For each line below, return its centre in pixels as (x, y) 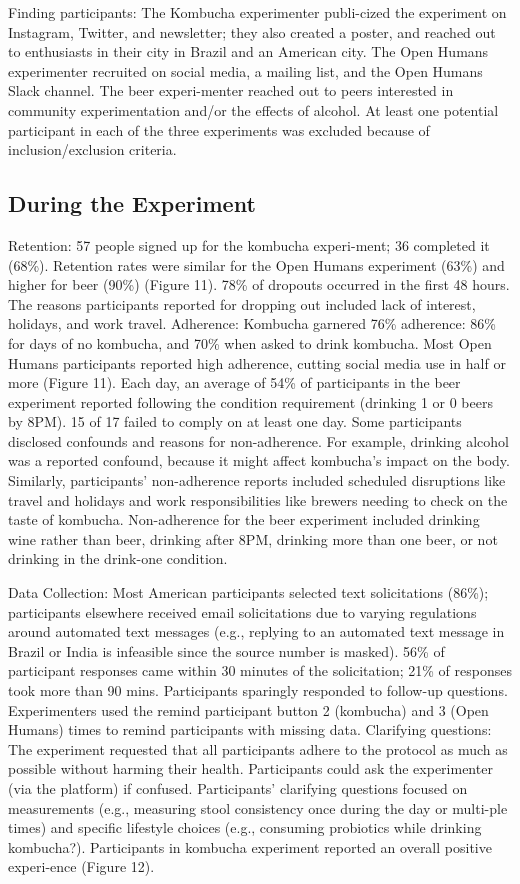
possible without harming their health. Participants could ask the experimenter (250, 768)
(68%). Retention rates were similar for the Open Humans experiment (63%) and (256, 264)
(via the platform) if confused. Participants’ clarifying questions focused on (238, 787)
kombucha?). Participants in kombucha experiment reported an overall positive (250, 846)
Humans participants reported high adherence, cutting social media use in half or (257, 362)
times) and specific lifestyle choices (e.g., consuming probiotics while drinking (245, 827)
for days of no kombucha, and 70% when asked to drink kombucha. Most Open (250, 342)
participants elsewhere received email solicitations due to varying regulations (242, 611)
